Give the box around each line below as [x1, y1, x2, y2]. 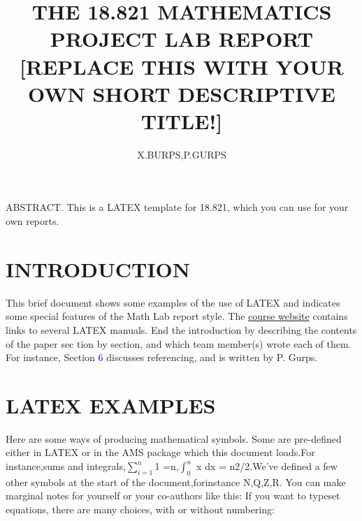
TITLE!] [140, 106, 223, 135]
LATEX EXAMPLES [6, 390, 216, 419]
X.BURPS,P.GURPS [137, 147, 226, 161]
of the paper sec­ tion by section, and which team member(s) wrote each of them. [6, 336, 352, 351]
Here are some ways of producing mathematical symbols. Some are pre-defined [6, 431, 342, 446]
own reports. [6, 214, 59, 228]
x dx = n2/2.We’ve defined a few [196, 459, 338, 474]
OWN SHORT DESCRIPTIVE [28, 79, 335, 108]
